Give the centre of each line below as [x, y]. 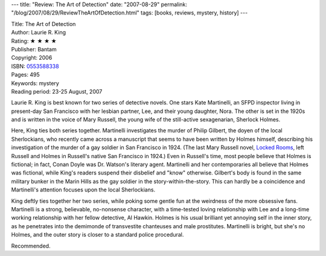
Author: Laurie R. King [39, 33]
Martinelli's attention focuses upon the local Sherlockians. [83, 190]
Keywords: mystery [35, 83]
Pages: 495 [25, 75]
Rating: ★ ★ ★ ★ [34, 41]
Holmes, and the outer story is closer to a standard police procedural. [97, 235]
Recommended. [31, 246]
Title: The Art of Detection [43, 24]
